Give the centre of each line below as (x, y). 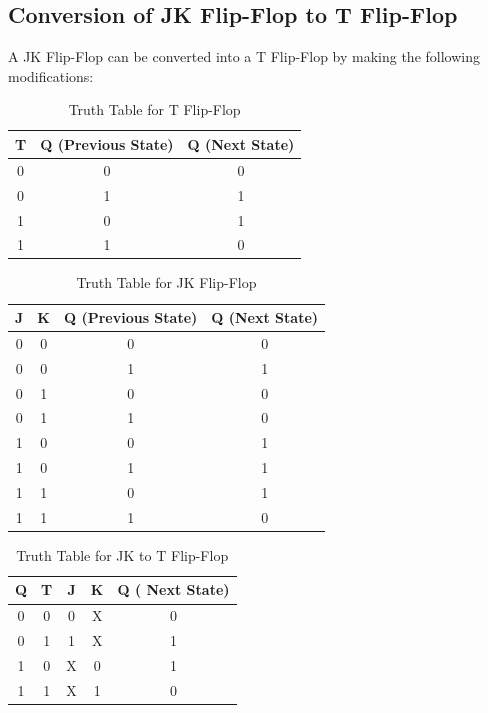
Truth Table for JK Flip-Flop (166, 282)
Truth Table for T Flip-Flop (154, 109)
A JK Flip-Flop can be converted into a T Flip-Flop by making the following (244, 56)
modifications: (51, 75)
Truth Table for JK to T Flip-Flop (122, 554)
